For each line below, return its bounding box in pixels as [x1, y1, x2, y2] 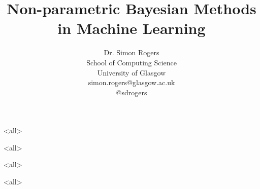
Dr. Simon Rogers [104, 47, 159, 58]
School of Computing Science [86, 57, 177, 67]
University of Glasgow [97, 67, 166, 78]
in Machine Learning [57, 18, 206, 39]
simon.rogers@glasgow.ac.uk [88, 77, 175, 88]
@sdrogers [116, 87, 147, 97]
